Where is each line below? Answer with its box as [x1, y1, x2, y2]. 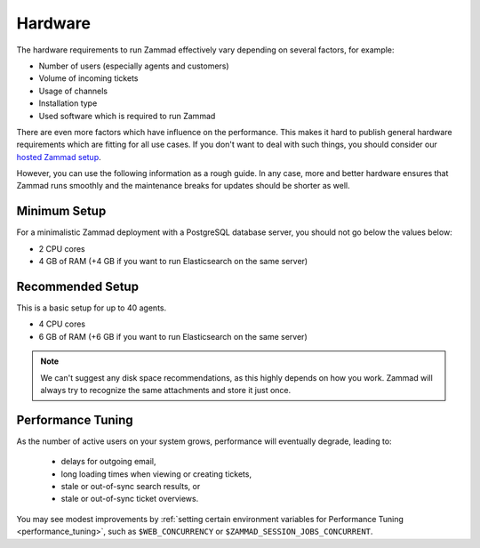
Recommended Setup [16, 278, 140, 294]
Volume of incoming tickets [38, 73, 139, 84]
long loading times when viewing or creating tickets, [60, 468, 252, 479]
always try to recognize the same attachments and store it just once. [40, 385, 292, 395]
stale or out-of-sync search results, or [60, 481, 201, 492]
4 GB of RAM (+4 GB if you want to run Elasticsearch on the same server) [38, 256, 308, 267]
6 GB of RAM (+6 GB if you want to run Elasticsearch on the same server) [38, 331, 308, 342]
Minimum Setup [16, 204, 107, 219]
